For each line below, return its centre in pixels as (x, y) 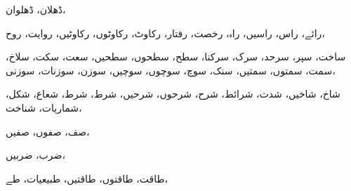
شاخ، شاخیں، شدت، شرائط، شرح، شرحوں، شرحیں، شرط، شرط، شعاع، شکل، (173, 94)
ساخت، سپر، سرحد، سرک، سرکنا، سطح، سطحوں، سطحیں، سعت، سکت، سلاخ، (176, 57)
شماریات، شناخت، (44, 107)
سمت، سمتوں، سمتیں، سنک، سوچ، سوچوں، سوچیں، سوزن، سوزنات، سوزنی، (171, 70)
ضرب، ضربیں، (35, 155)
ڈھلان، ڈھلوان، (36, 9)
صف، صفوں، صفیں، (48, 131)
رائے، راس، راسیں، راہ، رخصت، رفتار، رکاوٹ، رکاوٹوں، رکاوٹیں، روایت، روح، (165, 33)
